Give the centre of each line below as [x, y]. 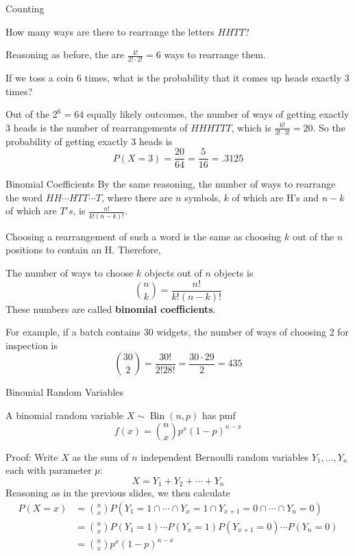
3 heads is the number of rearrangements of [97, 127]
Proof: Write [32, 456]
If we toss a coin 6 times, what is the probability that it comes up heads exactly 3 [177, 78]
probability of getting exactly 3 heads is [89, 141]
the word [24, 197]
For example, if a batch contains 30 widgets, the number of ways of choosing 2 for [177, 332]
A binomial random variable [64, 415]
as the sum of [100, 456]
